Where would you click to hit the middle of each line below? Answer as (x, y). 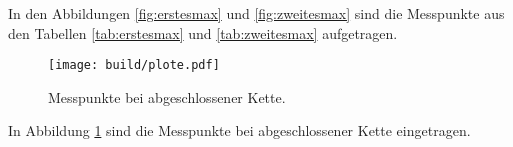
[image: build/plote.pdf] (134, 65)
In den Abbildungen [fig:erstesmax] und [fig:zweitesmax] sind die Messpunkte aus (256, 13)
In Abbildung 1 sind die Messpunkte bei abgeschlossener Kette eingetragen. (239, 130)
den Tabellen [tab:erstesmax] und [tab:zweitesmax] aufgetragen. (203, 32)
